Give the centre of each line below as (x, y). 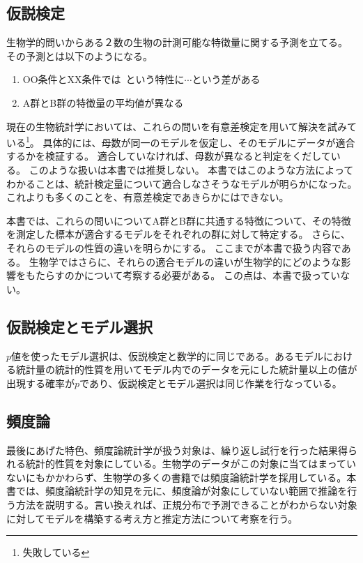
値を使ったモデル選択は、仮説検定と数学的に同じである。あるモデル (167, 355)
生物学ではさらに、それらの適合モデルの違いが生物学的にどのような (185, 261)
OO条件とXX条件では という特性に (103, 79)
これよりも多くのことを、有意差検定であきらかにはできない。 (148, 197)
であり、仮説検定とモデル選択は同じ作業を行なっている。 (211, 383)
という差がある (226, 79)
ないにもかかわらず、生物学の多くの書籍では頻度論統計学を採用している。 (177, 477)
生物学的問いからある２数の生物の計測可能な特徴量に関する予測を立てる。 (177, 42)
